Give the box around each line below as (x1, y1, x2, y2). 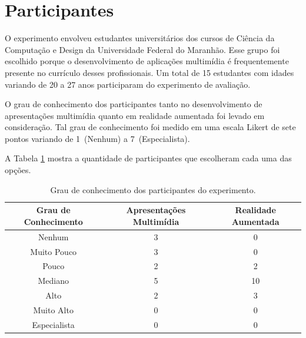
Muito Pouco (30, 245, 77, 257)
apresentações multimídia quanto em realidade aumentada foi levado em (5, 109, 265, 121)
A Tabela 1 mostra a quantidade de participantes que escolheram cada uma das (5, 152, 292, 164)
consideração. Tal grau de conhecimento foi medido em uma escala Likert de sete (5, 121, 296, 133)
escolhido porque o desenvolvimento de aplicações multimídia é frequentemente (5, 55, 289, 67)
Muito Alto (33, 303, 74, 316)
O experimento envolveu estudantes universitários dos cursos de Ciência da (5, 32, 275, 44)
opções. (5, 164, 31, 176)
